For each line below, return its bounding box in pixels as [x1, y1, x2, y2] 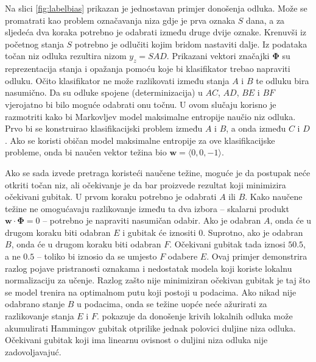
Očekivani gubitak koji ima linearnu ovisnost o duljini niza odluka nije [5, 333, 268, 346]
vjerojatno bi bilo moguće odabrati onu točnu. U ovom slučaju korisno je [5, 98, 276, 110]
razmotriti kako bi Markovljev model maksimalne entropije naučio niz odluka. [5, 110, 296, 122]
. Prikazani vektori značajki [166, 49, 270, 62]
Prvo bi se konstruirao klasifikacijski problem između [5, 122, 203, 135]
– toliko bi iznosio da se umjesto [37, 250, 157, 263]
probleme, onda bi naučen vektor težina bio [5, 146, 167, 158]
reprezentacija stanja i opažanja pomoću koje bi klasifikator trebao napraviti [5, 62, 290, 75]
